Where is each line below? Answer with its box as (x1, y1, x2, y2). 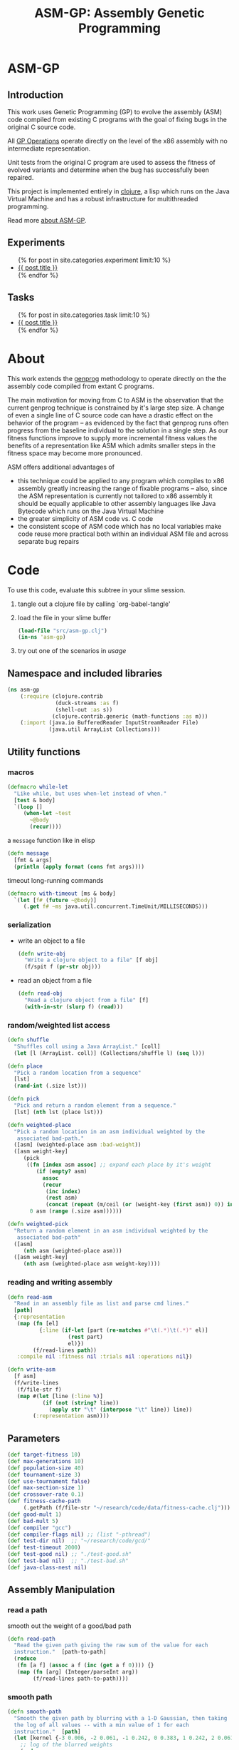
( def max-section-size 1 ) (7, 1485, 84, 1492)
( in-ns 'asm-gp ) (17, 634, 66, 641)
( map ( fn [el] (16, 1320, 59, 1327)
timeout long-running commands (7, 876, 104, 884)
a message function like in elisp (7, 836, 95, 844)
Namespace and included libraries (7, 667, 163, 679)
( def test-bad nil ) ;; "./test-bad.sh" (7, 1557, 129, 1564)
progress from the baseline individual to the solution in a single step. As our (7, 426, 229, 435)
